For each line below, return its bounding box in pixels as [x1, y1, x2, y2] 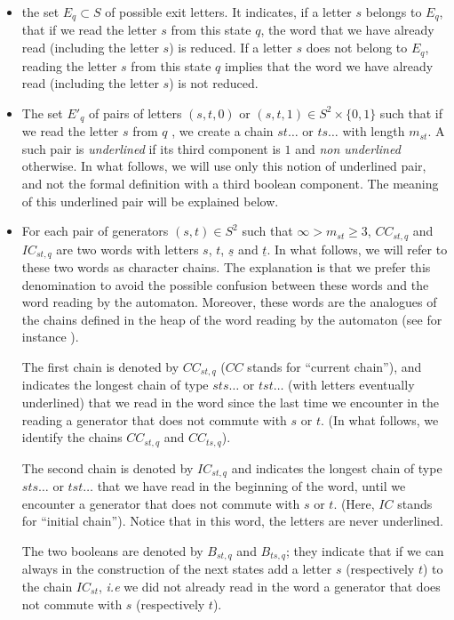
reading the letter [21, 56, 117, 75]
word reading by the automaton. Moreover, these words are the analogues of [21, 293, 437, 311]
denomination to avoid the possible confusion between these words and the [21, 275, 429, 294]
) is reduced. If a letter [169, 38, 292, 57]
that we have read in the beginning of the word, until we [97, 477, 406, 495]
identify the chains [21, 428, 123, 447]
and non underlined [295, 139, 401, 157]
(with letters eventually [288, 375, 415, 394]
